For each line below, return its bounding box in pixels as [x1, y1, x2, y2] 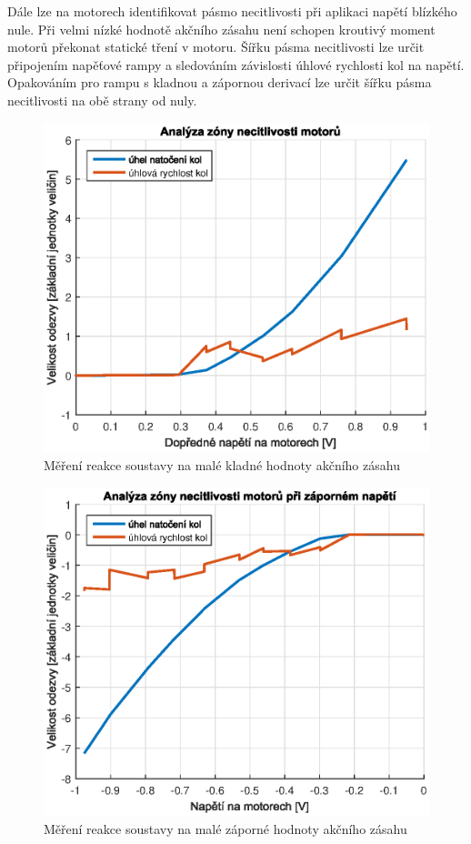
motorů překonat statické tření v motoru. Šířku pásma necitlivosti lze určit [7, 37, 425, 56]
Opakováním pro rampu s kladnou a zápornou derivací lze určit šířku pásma [7, 73, 432, 92]
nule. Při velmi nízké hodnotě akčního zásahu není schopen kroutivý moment [7, 19, 436, 38]
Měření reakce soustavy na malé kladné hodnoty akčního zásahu [44, 455, 400, 474]
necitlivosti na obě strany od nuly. [7, 90, 197, 109]
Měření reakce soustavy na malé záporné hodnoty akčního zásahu [44, 819, 407, 838]
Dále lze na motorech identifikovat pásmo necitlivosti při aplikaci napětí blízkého [7, 2, 457, 20]
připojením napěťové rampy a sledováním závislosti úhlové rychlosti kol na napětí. [7, 55, 465, 74]
